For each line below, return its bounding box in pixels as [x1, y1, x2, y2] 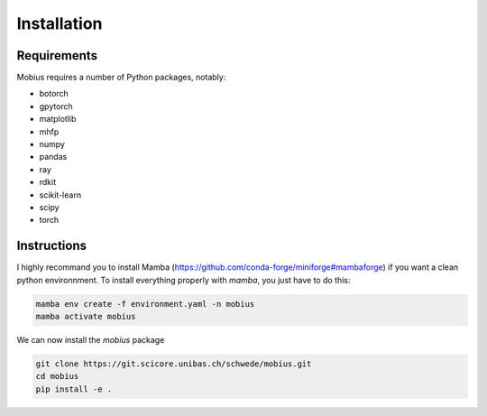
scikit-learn [39, 190, 81, 200]
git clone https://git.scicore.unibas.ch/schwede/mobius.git [35, 359, 312, 369]
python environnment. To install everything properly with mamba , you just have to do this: [16, 274, 351, 285]
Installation [16, 14, 103, 33]
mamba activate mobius [35, 311, 136, 322]
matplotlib [39, 114, 77, 125]
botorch [39, 88, 69, 99]
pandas [39, 152, 68, 162]
